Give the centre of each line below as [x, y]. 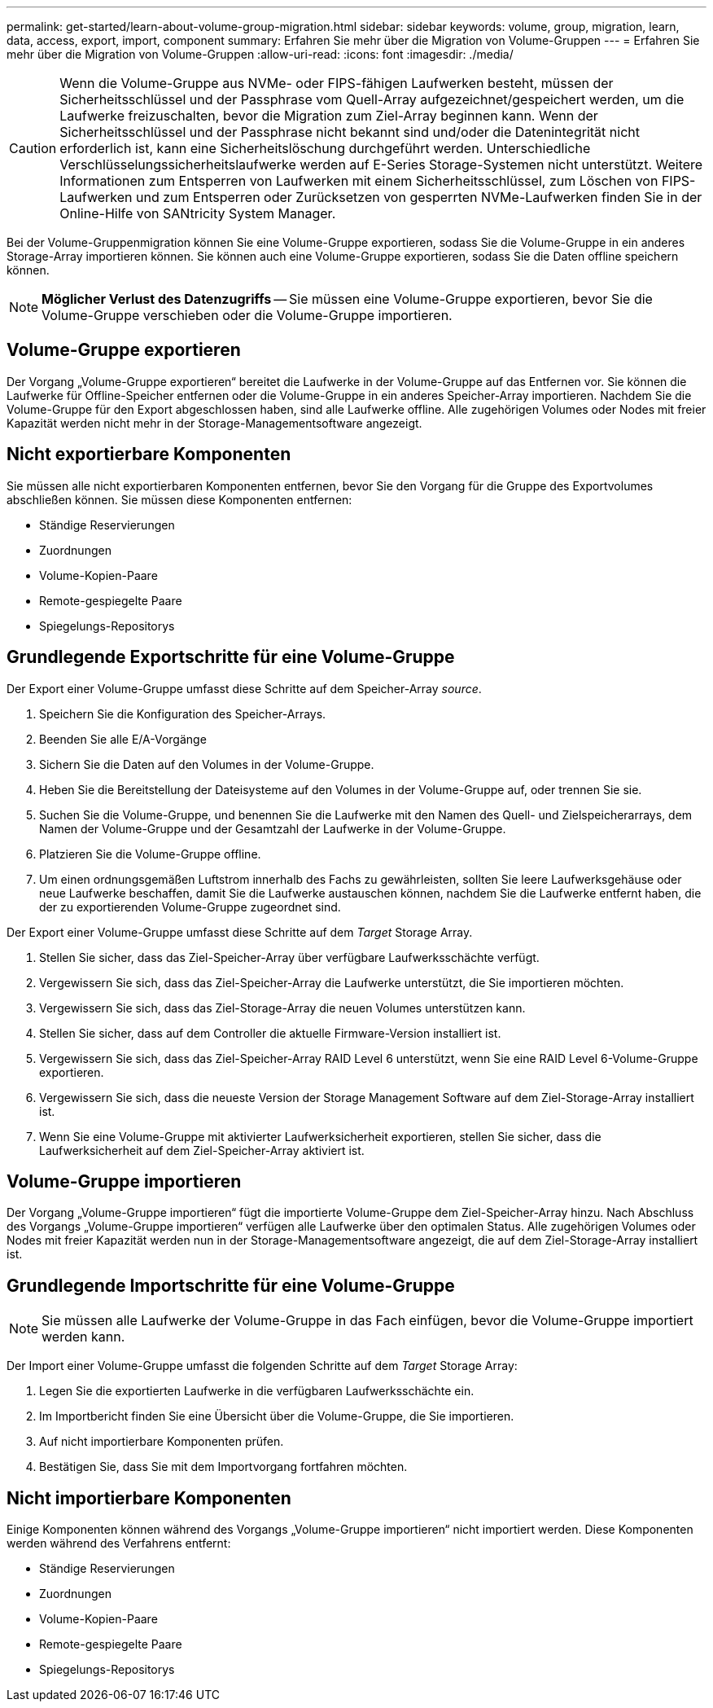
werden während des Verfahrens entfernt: [119, 1543]
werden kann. [83, 1337]
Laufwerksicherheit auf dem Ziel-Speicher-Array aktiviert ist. [202, 1150]
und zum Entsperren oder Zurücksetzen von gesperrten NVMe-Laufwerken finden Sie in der [419, 197]
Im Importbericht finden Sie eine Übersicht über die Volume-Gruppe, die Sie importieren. [277, 1416]
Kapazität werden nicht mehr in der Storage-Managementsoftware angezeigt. [214, 423]
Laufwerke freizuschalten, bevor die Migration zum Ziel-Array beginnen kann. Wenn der [329, 116]
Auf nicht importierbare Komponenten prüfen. [162, 1442]
